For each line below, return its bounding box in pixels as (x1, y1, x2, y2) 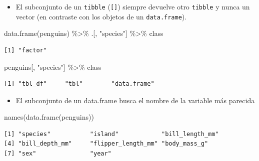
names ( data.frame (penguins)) (4, 112, 94, 122)
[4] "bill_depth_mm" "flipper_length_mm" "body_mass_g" (4, 140, 208, 148)
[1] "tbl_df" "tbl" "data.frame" (4, 80, 154, 88)
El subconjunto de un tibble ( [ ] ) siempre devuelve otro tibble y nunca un (15, 1, 250, 11)
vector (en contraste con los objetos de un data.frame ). (15, 11, 187, 21)
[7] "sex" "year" (4, 150, 111, 158)
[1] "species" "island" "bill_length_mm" (4, 130, 219, 138)
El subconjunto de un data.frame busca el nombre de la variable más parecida (15, 95, 255, 105)
